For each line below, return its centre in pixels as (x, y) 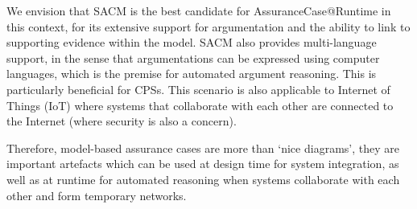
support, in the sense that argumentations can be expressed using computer (193, 57)
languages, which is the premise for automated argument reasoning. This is (192, 74)
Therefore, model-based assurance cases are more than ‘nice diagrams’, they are (203, 148)
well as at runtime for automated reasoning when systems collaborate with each (203, 179)
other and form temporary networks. (97, 195)
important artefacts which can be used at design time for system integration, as (203, 164)
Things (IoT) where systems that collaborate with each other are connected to (200, 105)
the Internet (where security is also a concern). (122, 121)
